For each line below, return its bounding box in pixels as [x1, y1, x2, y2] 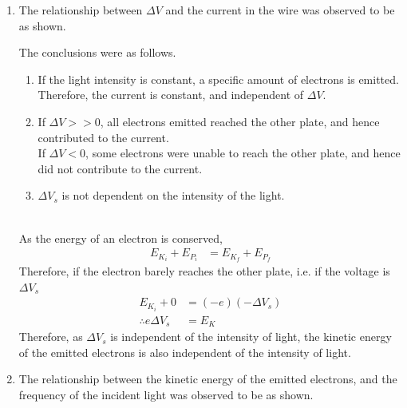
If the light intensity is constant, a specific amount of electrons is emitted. [38, 70, 399, 87]
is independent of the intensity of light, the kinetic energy [110, 328, 392, 345]
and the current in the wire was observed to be [165, 2, 395, 18]
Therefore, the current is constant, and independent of [38, 86, 304, 103]
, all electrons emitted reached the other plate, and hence [100, 113, 380, 129]
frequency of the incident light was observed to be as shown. [18, 386, 314, 402]
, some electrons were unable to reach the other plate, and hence [85, 145, 401, 161]
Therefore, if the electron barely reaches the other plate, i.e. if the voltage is [18, 263, 390, 279]
